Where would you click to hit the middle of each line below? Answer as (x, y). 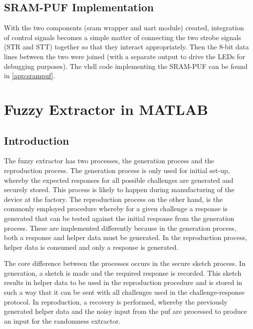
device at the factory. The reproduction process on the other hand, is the (113, 199)
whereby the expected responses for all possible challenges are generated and (119, 180)
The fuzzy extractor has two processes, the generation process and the (109, 161)
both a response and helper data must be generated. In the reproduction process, (126, 237)
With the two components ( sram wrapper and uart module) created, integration (124, 28)
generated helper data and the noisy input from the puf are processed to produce (126, 311)
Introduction (37, 140)
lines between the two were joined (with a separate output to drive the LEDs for (125, 56)
